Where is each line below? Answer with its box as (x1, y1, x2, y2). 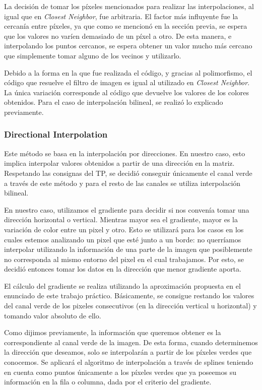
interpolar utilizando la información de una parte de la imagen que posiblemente (4, 244, 252, 254)
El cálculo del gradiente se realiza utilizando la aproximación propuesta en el (4, 280, 241, 291)
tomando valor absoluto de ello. (4, 310, 101, 320)
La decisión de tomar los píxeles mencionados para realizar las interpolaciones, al (4, 1, 254, 11)
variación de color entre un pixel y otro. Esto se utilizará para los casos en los (4, 224, 244, 234)
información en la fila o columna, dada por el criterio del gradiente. (4, 376, 212, 387)
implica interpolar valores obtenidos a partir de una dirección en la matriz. (4, 158, 235, 168)
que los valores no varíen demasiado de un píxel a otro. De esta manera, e (4, 30, 232, 41)
